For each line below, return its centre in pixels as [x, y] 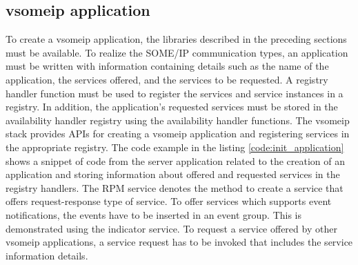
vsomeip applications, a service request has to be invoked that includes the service [179, 242]
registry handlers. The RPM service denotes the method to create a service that [175, 187]
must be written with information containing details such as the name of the [167, 66]
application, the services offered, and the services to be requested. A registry [167, 79]
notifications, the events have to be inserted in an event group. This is [154, 214]
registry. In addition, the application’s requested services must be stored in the [172, 107]
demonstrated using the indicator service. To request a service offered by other [171, 228]
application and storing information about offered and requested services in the [173, 174]
